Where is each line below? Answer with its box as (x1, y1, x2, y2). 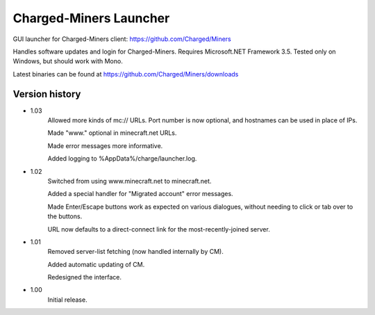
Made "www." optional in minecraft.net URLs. (47, 129, 177, 137)
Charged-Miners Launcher (12, 10, 170, 26)
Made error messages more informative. (47, 141, 163, 150)
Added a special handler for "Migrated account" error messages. (47, 190, 233, 198)
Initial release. (47, 296, 87, 304)
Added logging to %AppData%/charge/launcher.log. (47, 154, 197, 163)
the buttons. (47, 212, 83, 220)
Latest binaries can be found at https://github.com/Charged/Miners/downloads (12, 70, 239, 78)
